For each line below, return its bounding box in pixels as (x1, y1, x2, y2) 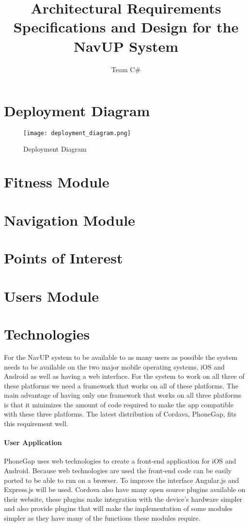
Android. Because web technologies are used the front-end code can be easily (4, 465, 232, 476)
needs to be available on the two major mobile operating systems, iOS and (4, 361, 225, 371)
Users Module (4, 286, 99, 306)
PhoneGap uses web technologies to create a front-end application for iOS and (4, 456, 236, 466)
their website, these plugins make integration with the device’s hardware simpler (4, 494, 243, 504)
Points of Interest (4, 248, 123, 268)
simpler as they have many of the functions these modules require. (4, 513, 201, 523)
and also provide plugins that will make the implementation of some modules (4, 503, 233, 513)
